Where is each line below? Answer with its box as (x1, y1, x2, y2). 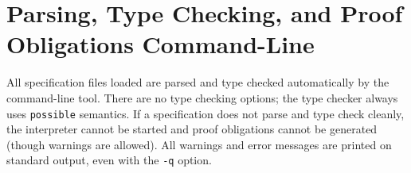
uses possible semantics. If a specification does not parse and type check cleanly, (6, 105, 405, 121)
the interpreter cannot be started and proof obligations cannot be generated (6, 121, 378, 137)
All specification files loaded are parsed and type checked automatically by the (6, 74, 389, 90)
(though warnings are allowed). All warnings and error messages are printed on (6, 136, 392, 152)
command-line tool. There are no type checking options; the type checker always (6, 89, 398, 106)
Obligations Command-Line (6, 28, 315, 60)
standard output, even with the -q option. (6, 152, 212, 168)
